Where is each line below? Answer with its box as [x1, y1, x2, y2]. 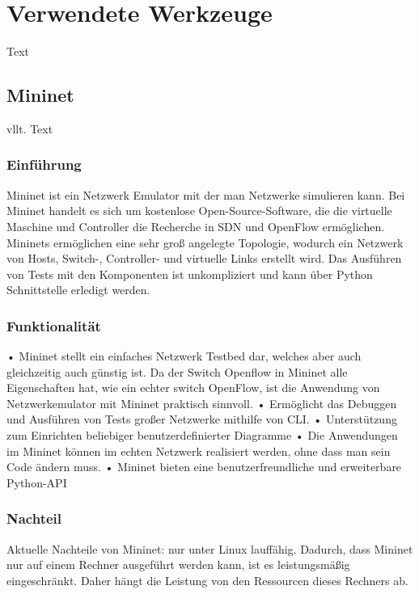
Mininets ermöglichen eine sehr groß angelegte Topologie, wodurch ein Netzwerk [6, 234, 404, 251]
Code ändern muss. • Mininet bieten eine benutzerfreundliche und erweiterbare [6, 458, 402, 475]
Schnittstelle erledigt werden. [6, 281, 150, 298]
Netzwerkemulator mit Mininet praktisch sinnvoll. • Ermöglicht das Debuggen [6, 394, 397, 411]
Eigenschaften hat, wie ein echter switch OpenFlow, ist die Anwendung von [6, 379, 380, 396]
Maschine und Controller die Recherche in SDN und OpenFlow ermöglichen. [6, 217, 385, 234]
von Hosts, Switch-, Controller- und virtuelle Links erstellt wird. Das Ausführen [6, 250, 402, 267]
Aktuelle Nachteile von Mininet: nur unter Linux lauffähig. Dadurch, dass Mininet [6, 540, 413, 557]
